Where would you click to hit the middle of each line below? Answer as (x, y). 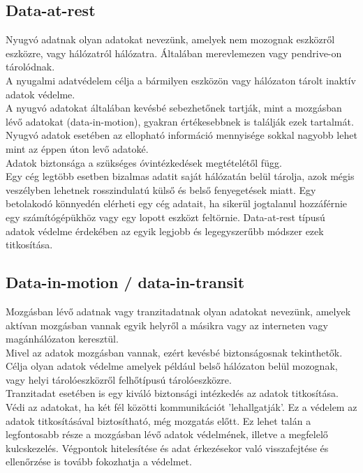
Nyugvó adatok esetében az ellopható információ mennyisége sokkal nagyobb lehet (181, 135)
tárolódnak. (30, 67)
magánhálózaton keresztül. (62, 339)
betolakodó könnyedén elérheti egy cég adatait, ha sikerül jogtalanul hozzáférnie (177, 203)
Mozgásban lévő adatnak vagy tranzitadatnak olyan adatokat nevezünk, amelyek (178, 311)
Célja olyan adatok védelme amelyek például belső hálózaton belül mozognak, (172, 366)
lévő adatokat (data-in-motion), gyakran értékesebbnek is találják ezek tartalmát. (180, 121)
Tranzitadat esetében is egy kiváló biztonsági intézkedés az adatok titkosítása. (172, 393)
